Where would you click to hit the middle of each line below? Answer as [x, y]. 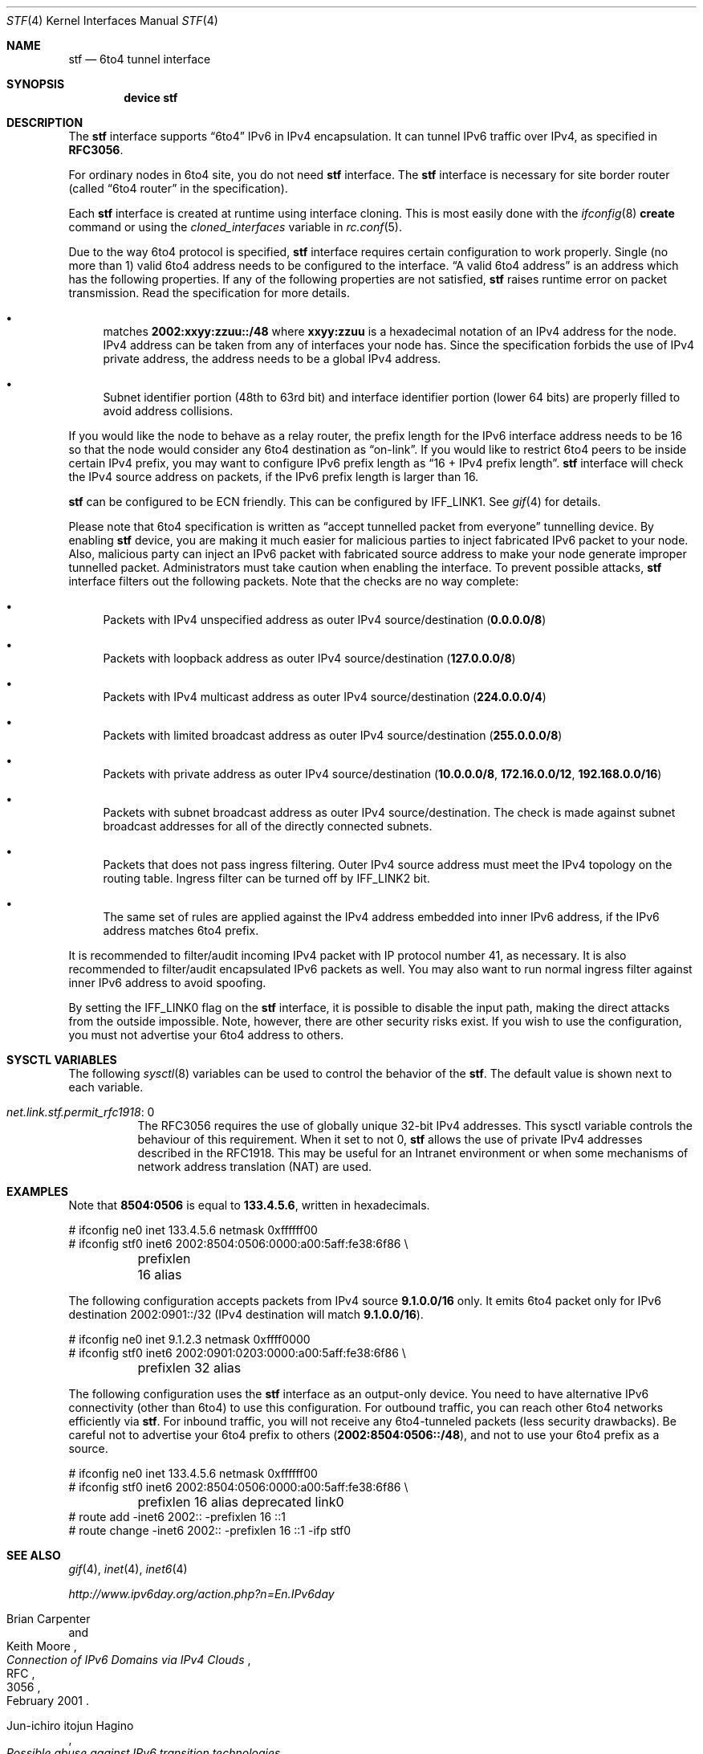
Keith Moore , [42, 1646]
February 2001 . [48, 1701]
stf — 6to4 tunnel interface [140, 59]
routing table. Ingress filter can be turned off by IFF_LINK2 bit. [266, 878]
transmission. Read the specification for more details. [209, 293]
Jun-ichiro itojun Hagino [70, 1725]
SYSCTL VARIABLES [62, 1060]
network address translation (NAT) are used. [255, 1167]
